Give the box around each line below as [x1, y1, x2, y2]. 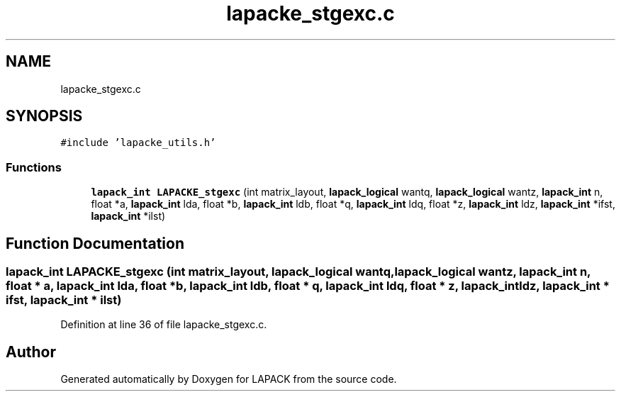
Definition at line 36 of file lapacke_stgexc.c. [60, 318, 267, 331]
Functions [6, 160, 62, 174]
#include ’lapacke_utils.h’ [60, 137, 216, 149]
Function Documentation [6, 234, 184, 252]
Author [6, 342, 56, 361]
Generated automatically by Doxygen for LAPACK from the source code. [60, 373, 397, 386]
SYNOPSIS [6, 107, 83, 125]
